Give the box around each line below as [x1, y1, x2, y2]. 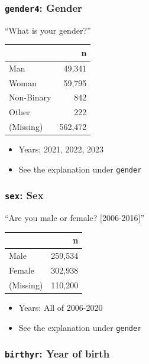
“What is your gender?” [5, 24, 91, 36]
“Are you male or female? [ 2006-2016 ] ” [5, 212, 145, 224]
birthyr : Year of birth [5, 346, 110, 361]
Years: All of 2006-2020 [18, 301, 103, 313]
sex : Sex [5, 188, 44, 203]
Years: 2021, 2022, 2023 [18, 143, 104, 155]
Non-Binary [9, 91, 51, 103]
